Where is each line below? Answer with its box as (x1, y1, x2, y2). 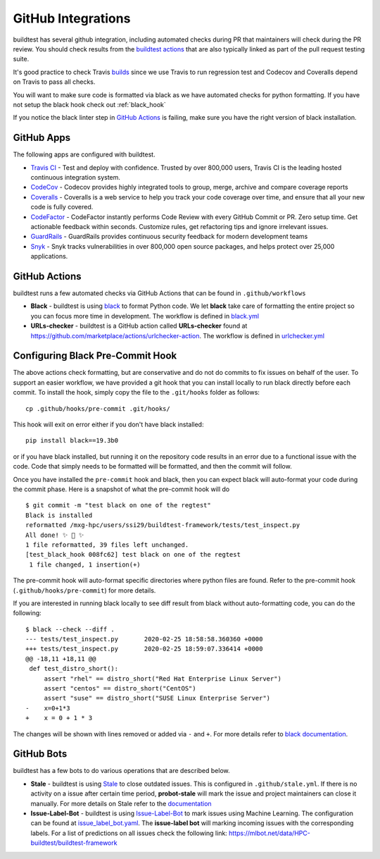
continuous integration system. (30, 173, 121, 181)
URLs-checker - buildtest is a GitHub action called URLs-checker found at (30, 321, 248, 330)
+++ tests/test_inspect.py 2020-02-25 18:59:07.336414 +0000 (25, 645, 263, 653)
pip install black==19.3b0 (25, 437, 119, 445)
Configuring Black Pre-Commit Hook (13, 350, 177, 362)
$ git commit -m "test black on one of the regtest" (25, 501, 211, 509)
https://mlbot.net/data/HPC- (229, 829, 311, 837)
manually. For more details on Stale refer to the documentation (30, 799, 212, 808)
